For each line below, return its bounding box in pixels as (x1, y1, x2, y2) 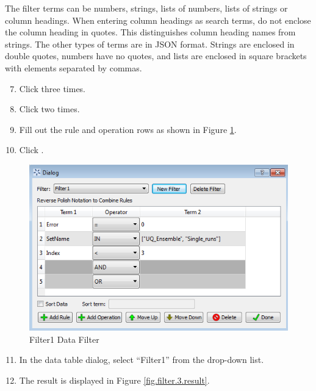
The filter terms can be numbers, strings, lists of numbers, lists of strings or (5, 2, 288, 14)
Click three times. (19, 82, 86, 95)
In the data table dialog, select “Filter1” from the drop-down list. (19, 353, 264, 366)
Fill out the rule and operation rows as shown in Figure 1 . (19, 123, 237, 135)
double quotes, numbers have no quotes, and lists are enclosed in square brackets (5, 49, 307, 62)
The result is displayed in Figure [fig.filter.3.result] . (19, 373, 210, 386)
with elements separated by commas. (5, 61, 142, 74)
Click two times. (19, 102, 80, 115)
